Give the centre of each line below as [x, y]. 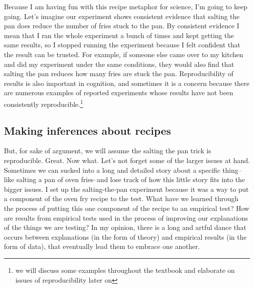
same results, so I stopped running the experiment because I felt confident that [122, 45]
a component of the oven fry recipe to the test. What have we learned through [121, 198]
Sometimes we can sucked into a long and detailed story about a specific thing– [123, 170]
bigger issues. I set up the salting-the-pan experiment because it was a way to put [127, 189]
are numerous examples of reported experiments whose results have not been [119, 93]
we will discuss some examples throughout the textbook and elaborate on [125, 270]
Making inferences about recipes [87, 130]
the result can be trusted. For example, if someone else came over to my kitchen [124, 54]
